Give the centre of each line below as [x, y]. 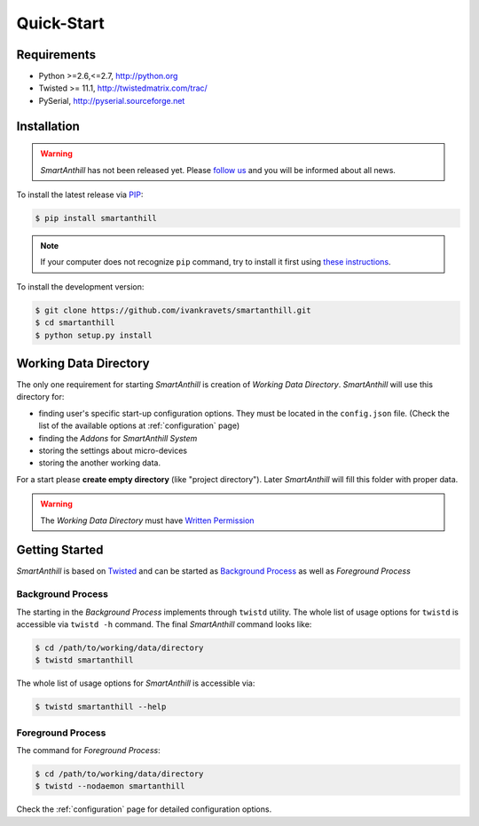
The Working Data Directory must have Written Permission [147, 520]
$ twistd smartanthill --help [101, 707]
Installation [48, 126]
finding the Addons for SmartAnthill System [118, 438]
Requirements [56, 55]
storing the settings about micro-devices [113, 450]
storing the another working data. [100, 463]
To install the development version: [80, 286]
